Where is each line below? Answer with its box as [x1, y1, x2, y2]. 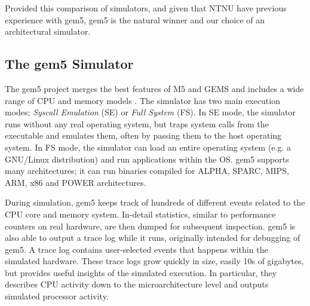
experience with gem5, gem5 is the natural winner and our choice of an [5, 13, 265, 26]
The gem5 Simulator [5, 54, 134, 73]
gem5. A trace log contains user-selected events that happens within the [5, 243, 268, 255]
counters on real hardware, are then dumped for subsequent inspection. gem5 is [5, 219, 296, 232]
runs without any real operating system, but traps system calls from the [5, 117, 269, 130]
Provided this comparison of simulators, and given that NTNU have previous [5, 2, 287, 14]
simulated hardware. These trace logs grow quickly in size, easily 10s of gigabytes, [5, 255, 304, 267]
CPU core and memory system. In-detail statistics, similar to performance [5, 207, 276, 220]
